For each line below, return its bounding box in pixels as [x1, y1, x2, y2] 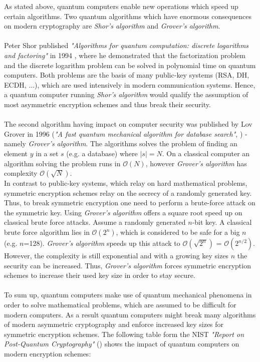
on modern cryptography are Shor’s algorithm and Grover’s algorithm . [4, 21, 220, 31]
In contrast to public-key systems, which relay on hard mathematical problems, [4, 178, 247, 188]
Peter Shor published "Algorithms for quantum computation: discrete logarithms [4, 40, 249, 51]
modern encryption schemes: [4, 348, 91, 358]
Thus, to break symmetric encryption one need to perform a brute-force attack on [4, 197, 255, 208]
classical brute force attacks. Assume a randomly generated [4, 217, 186, 227]
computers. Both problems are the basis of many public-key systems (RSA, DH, [4, 70, 249, 80]
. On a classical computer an [162, 148, 250, 158]
